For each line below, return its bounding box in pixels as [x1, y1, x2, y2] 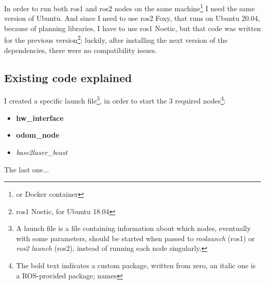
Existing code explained [4, 69, 132, 85]
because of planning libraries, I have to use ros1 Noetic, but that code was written [4, 22, 261, 33]
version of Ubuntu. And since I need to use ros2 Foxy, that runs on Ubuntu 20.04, [4, 13, 260, 23]
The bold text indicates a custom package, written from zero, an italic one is [16, 260, 256, 271]
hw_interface [16, 112, 64, 123]
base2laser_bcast [16, 146, 68, 157]
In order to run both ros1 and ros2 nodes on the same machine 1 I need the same [4, 2, 255, 13]
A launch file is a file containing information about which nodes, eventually [16, 223, 251, 234]
